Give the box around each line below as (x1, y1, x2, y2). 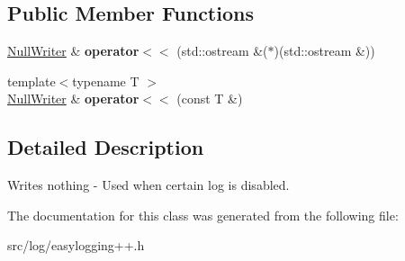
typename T (72, 71, 139, 90)
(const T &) (176, 89, 243, 108)
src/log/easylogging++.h (7, 236, 145, 255)
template (7, 71, 56, 90)
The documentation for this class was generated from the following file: (7, 205, 399, 224)
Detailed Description (7, 133, 204, 161)
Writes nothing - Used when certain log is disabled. (7, 175, 290, 194)
